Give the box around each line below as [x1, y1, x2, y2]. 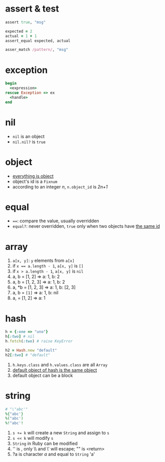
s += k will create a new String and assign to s [12, 430, 109, 436]
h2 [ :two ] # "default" [5, 352, 51, 358]
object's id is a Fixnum [12, 178, 58, 184]
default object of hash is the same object [12, 367, 97, 373]
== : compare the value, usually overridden [12, 218, 99, 224]
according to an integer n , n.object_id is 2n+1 [12, 183, 108, 189]
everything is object [12, 173, 54, 179]
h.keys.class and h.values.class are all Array [12, 361, 108, 368]
